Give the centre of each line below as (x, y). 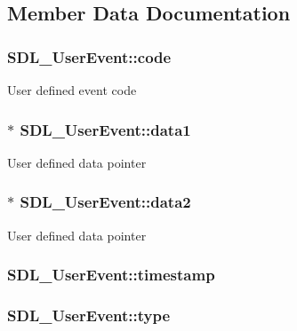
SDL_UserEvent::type (89, 315)
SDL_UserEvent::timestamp (111, 275)
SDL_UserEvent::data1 (105, 129)
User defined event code (72, 90)
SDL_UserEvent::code (89, 56)
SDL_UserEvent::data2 (105, 202)
